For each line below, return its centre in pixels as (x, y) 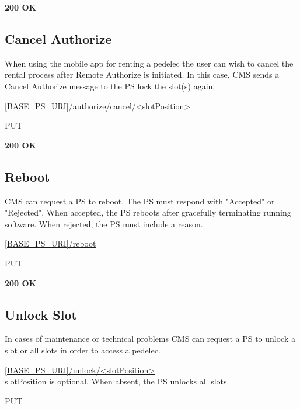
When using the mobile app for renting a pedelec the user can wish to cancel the (149, 63)
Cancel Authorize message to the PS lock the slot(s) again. (110, 86)
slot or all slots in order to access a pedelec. (83, 350)
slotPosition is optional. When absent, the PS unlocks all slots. (117, 381)
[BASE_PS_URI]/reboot (50, 243)
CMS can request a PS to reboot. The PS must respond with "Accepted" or (140, 201)
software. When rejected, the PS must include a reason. (104, 223)
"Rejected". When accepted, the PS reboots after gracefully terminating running (148, 212)
